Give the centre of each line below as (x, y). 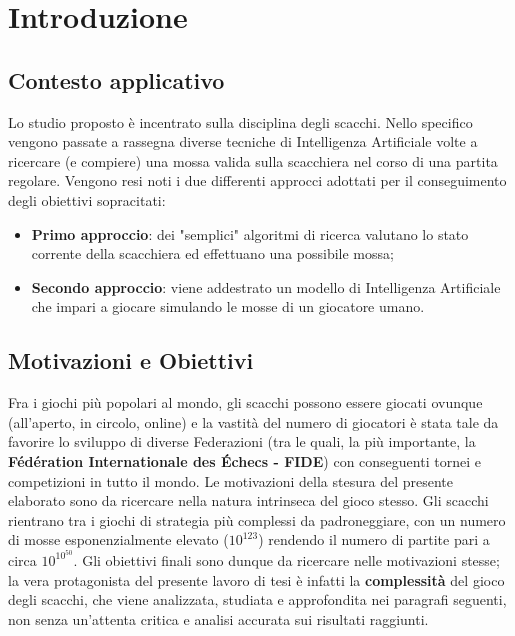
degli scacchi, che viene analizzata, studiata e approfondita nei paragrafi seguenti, (257, 599)
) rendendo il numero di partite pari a (374, 539)
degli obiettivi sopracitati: (87, 199)
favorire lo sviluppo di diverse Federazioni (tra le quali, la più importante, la (242, 441)
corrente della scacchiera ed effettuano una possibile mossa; (212, 253)
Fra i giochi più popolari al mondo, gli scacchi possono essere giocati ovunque (245, 402)
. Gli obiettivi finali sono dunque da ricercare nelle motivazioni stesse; (286, 559)
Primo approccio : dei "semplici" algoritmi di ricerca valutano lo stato (250, 233)
